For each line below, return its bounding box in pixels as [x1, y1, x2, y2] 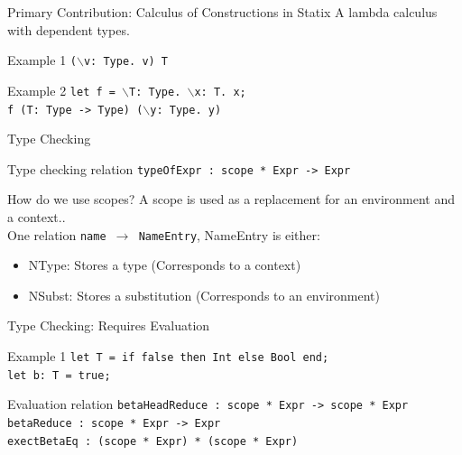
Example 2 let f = [7, 80, 115, 99]
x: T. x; [194, 85, 246, 98]
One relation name [7, 225, 106, 244]
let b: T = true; [7, 368, 111, 382]
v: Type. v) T [83, 55, 169, 69]
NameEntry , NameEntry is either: [138, 225, 320, 244]
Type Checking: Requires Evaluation [7, 316, 210, 335]
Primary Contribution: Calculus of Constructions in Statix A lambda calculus [7, 3, 438, 21]
